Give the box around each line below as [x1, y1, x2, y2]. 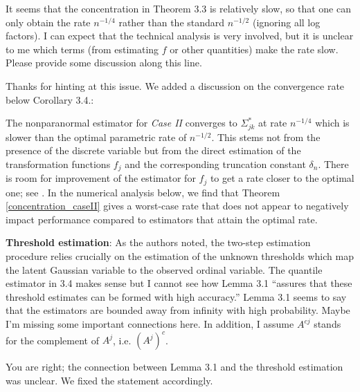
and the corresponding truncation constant [125, 156, 306, 171]
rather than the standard [118, 15, 225, 29]
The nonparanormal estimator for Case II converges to [6, 115, 237, 130]
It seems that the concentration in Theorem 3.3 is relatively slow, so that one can [6, 1, 351, 15]
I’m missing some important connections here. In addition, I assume [6, 317, 294, 331]
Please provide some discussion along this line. [6, 55, 202, 70]
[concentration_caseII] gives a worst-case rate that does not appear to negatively [6, 198, 349, 213]
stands [314, 317, 341, 331]
